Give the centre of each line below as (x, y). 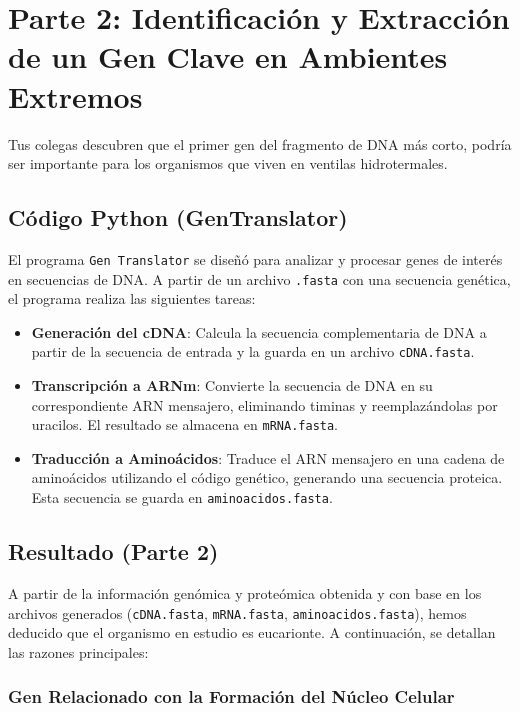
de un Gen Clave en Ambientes (228, 56)
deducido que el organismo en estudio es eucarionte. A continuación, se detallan (252, 632)
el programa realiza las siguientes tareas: (132, 298)
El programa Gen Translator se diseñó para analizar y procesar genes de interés (255, 258)
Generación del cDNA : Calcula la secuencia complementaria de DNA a (259, 331)
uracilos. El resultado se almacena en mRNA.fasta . (185, 424)
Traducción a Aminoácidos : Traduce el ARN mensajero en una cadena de (268, 457)
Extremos (75, 95)
